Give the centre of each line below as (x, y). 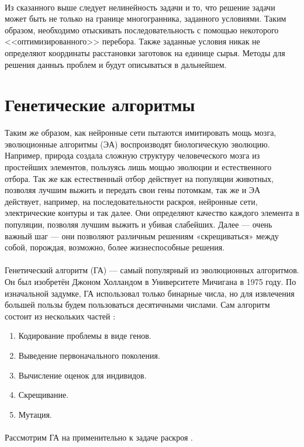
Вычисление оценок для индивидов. (82, 375)
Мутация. (35, 414)
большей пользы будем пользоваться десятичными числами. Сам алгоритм (137, 305)
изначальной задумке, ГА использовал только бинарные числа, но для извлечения (150, 293)
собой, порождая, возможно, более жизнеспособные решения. (115, 247)
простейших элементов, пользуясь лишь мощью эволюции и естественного (138, 167)
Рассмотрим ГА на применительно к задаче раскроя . (99, 437)
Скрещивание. (44, 395)
